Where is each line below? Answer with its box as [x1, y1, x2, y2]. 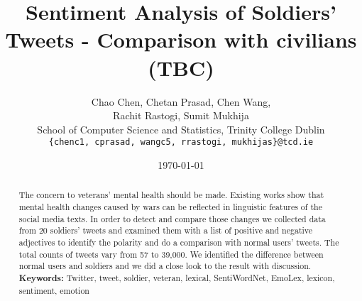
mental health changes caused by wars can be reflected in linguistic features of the [18, 200, 322, 212]
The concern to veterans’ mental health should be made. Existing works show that [18, 189, 324, 201]
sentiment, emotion [18, 284, 89, 296]
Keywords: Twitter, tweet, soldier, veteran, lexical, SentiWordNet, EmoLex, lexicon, [18, 271, 335, 284]
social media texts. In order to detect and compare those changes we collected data [18, 212, 326, 224]
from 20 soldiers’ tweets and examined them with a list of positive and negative [18, 224, 313, 236]
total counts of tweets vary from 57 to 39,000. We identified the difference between [18, 248, 324, 260]
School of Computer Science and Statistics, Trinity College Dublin [37, 121, 325, 136]
